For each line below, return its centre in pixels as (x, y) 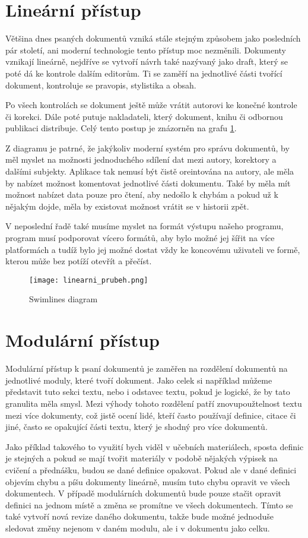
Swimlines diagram (63, 299)
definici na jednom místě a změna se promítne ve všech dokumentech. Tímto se (149, 504)
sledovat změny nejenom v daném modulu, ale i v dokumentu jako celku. (138, 528)
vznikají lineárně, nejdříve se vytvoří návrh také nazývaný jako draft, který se (147, 61)
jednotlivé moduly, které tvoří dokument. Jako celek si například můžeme (139, 380)
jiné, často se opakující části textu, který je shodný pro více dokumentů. (136, 427)
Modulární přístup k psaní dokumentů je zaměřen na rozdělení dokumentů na (147, 368)
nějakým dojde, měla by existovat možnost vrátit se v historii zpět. (127, 206)
